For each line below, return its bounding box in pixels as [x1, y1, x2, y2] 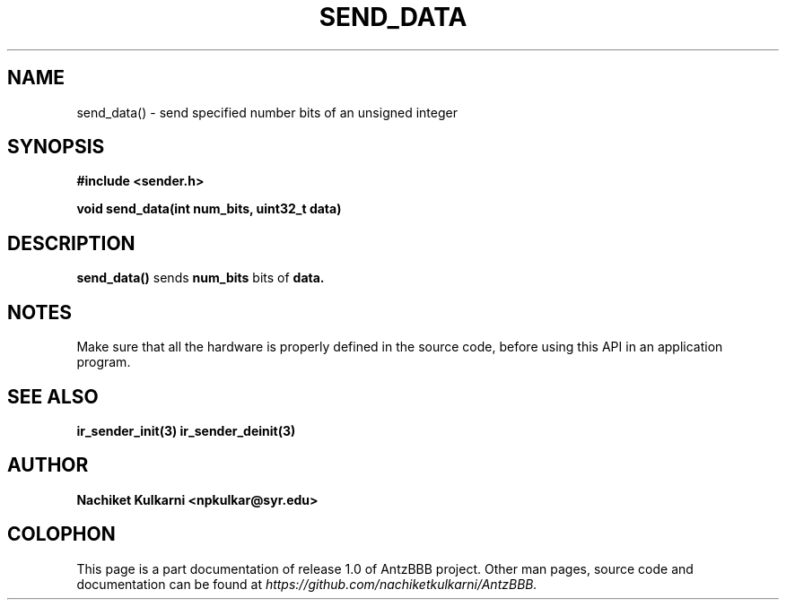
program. [76, 354, 131, 370]
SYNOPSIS [7, 135, 105, 159]
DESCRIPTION [7, 231, 135, 255]
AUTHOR [7, 454, 89, 477]
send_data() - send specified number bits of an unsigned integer [76, 104, 458, 120]
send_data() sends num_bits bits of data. [76, 270, 325, 286]
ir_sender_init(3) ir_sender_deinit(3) [76, 422, 296, 438]
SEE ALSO [7, 385, 99, 408]
